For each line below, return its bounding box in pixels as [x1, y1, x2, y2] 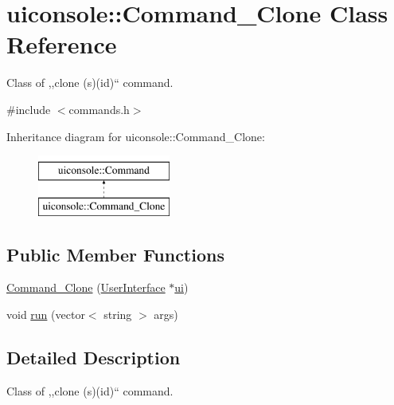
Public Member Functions [6, 242, 224, 266]
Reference [6, 28, 117, 61]
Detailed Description [6, 345, 181, 370]
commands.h [68, 100, 130, 117]
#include [6, 100, 51, 117]
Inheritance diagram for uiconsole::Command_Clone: [6, 128, 265, 144]
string [103, 306, 132, 323]
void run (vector [6, 306, 85, 323]
